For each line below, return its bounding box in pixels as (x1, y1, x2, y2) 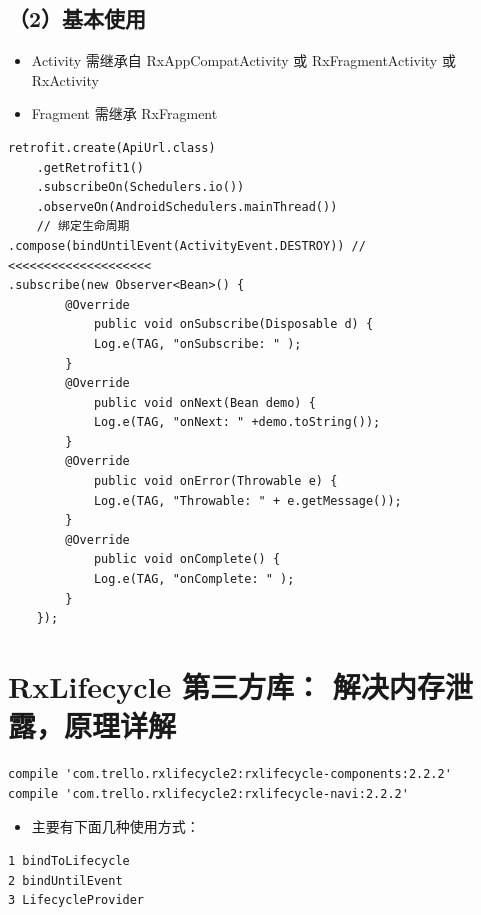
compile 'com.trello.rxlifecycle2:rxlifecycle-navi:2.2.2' (8, 786, 409, 801)
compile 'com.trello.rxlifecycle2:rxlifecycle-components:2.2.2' (8, 767, 452, 782)
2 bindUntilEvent (8, 873, 123, 888)
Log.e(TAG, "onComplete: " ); (93, 572, 295, 587)
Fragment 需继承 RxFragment (31, 103, 218, 124)
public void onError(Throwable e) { (93, 474, 338, 489)
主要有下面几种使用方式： (31, 816, 200, 837)
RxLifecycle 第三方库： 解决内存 (8, 666, 445, 707)
